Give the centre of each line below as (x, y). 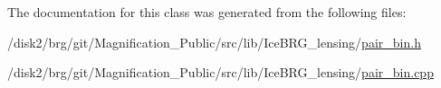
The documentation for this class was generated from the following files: (207, 12)
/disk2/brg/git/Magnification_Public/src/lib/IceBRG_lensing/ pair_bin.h (214, 42)
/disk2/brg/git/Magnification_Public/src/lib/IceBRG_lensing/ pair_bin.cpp (220, 72)
